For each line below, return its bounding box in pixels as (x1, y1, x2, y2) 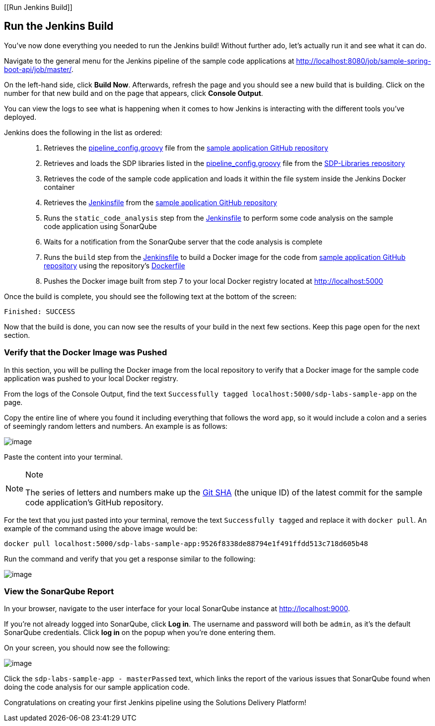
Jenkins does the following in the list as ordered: (4, 128, 162, 137)
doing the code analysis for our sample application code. (4, 683, 190, 692)
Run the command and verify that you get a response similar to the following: (4, 554, 256, 563)
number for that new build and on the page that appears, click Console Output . (4, 88, 263, 97)
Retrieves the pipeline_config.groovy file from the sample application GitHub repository (44, 143, 328, 152)
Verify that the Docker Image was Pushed (4, 347, 167, 358)
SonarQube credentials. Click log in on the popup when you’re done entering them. (4, 628, 276, 637)
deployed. (4, 112, 37, 121)
